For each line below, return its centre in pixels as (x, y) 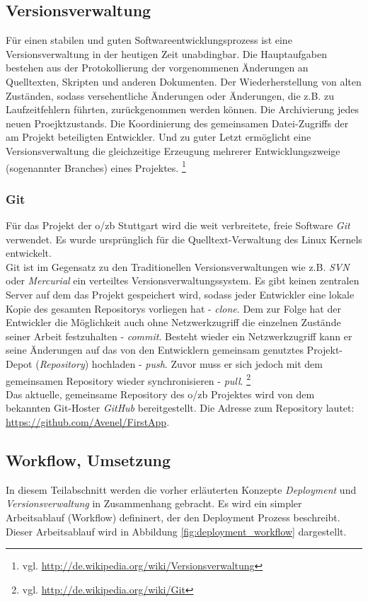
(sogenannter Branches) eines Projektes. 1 (96, 166)
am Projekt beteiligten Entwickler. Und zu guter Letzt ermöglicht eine (159, 137)
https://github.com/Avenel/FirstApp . (88, 421)
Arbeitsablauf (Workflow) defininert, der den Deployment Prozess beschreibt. (173, 517)
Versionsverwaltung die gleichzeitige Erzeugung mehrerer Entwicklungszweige (173, 150)
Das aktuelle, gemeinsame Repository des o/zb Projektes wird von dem (160, 394)
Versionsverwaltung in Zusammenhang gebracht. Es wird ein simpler (154, 503)
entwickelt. (29, 253)
